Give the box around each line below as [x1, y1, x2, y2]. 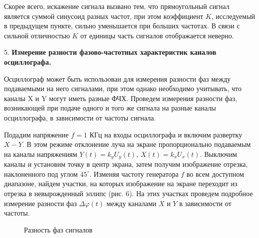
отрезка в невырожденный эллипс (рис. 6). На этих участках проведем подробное [4, 188, 253, 198]
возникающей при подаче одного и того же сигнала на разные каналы [4, 103, 216, 113]
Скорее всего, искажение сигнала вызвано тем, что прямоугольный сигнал [4, 1, 230, 11]
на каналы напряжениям [4, 148, 77, 159]
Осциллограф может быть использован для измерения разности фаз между [4, 73, 231, 84]
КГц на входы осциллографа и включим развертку [89, 129, 243, 139]
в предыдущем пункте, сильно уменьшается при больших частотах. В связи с [4, 20, 240, 31]
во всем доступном [186, 168, 244, 179]
